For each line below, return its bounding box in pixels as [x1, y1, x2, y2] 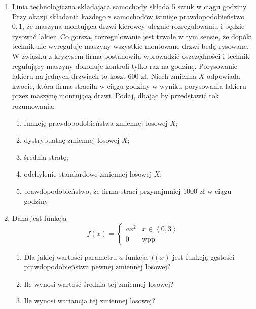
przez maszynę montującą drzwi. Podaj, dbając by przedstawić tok [12, 90, 220, 101]
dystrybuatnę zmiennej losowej [24, 134, 120, 145]
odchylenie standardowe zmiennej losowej [24, 168, 152, 179]
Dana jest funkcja [12, 213, 67, 223]
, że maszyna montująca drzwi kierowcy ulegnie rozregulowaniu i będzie [22, 21, 245, 31]
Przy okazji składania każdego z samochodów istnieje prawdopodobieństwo [12, 11, 245, 21]
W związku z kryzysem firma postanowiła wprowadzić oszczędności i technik [12, 50, 250, 61]
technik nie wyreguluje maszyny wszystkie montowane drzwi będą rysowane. [12, 41, 249, 51]
